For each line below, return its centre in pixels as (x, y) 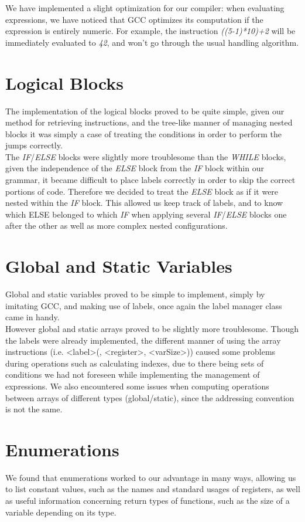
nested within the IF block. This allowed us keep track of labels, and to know (144, 203)
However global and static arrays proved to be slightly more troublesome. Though (152, 328)
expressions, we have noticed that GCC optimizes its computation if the (134, 19)
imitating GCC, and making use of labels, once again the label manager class (144, 305)
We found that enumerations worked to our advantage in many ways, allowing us (151, 477)
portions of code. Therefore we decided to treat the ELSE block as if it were (142, 191)
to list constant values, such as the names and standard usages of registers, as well (153, 489)
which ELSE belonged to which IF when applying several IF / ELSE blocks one (146, 214)
